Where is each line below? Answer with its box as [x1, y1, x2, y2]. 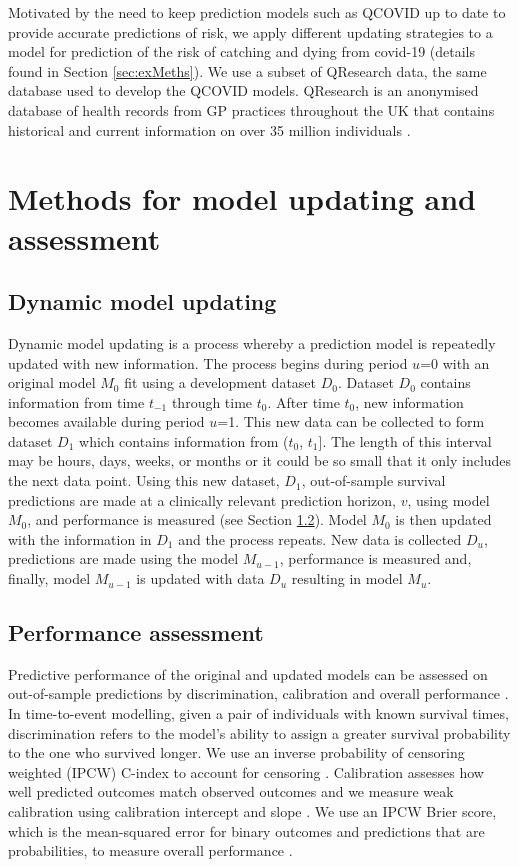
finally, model [8, 568, 91, 589]
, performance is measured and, [279, 548, 472, 569]
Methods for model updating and [8, 178, 476, 219]
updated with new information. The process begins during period [8, 352, 408, 373]
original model [8, 372, 96, 393]
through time [171, 391, 253, 412]
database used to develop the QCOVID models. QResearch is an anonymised [8, 80, 479, 101]
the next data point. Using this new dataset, [8, 470, 280, 491]
